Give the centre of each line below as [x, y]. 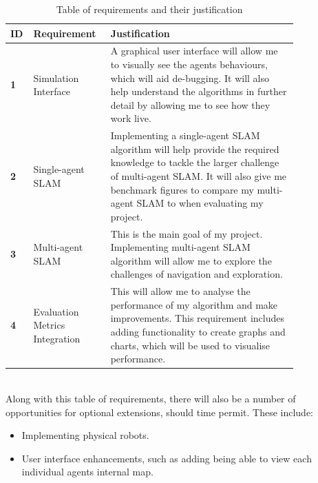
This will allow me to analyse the [180, 291]
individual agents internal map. [87, 472]
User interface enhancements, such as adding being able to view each [167, 458]
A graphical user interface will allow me [194, 51]
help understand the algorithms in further [199, 91]
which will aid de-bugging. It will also [190, 78]
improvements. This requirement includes [198, 318]
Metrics [49, 325]
